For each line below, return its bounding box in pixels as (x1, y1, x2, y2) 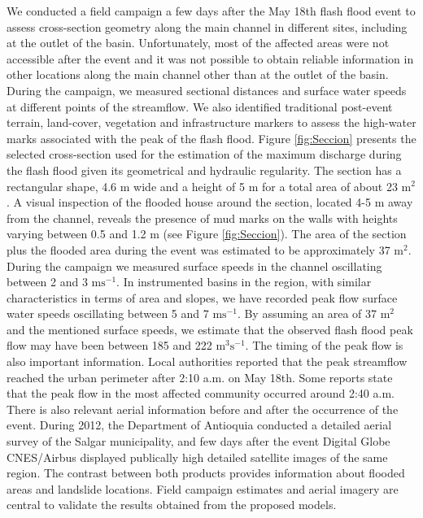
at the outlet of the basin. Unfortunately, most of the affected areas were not (7, 34, 390, 51)
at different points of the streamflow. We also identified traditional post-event (7, 98, 393, 115)
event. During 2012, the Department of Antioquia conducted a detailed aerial (7, 416, 392, 433)
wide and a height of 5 (133, 177, 246, 194)
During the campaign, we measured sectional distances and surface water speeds (7, 81, 407, 98)
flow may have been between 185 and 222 (7, 337, 212, 354)
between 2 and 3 (7, 273, 88, 290)
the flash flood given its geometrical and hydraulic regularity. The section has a (7, 161, 402, 178)
